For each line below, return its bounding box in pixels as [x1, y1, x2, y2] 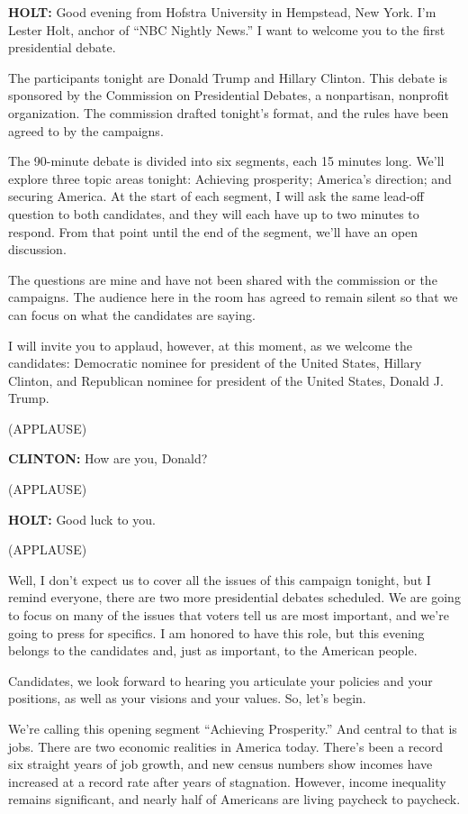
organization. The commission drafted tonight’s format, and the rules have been [8, 103, 449, 122]
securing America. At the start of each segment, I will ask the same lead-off [8, 187, 425, 206]
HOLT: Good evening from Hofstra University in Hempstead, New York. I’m [8, 3, 436, 21]
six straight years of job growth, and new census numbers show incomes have [8, 755, 433, 773]
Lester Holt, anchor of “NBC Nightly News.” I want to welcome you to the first [8, 20, 445, 39]
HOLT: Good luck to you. [8, 509, 156, 528]
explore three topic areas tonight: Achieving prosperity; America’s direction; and [8, 169, 452, 187]
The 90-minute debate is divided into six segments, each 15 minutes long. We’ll [8, 151, 445, 170]
